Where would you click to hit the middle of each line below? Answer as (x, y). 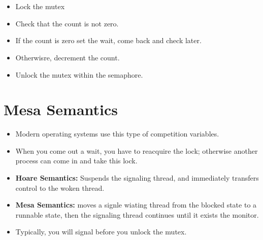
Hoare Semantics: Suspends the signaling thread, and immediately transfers (137, 178)
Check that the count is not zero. (67, 23)
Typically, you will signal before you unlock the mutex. (101, 232)
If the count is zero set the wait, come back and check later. (108, 40)
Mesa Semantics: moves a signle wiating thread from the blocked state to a (136, 205)
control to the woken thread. (60, 187)
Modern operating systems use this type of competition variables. (117, 134)
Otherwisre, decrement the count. (68, 57)
